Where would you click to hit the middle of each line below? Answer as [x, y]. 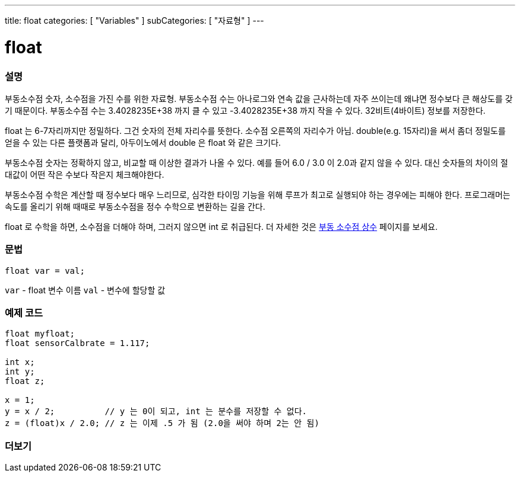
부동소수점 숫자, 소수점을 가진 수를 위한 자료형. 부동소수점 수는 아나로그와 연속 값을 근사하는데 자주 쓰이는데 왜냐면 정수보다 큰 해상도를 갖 [259, 98]
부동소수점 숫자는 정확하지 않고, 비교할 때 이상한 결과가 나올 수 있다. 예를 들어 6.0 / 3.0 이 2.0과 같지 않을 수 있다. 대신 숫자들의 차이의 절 [256, 162]
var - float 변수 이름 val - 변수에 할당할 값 [85, 290]
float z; [25, 381]
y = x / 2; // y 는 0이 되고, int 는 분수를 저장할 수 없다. [156, 412]
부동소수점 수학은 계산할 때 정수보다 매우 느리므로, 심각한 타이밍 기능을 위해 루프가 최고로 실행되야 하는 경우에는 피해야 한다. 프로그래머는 [258, 194]
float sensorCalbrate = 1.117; [77, 343]
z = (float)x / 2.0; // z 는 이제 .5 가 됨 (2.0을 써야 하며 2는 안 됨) [162, 423]
